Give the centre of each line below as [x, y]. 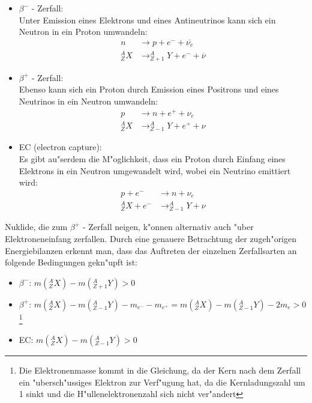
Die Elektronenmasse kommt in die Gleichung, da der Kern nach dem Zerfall [160, 370]
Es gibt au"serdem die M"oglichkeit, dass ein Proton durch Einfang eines [152, 158]
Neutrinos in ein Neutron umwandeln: [88, 101]
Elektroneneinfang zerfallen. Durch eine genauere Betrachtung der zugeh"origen [151, 239]
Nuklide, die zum [36, 227]
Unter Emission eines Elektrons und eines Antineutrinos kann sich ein [147, 20]
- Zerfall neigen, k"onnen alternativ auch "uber [168, 227]
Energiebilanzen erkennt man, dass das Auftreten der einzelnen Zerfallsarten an [151, 250]
